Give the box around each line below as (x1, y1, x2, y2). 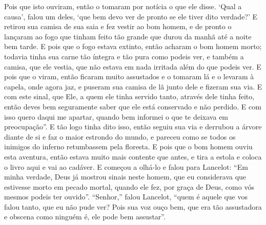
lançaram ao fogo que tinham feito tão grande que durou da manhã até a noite (4, 31, 252, 41)
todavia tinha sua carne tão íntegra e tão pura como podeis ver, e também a (4, 51, 244, 61)
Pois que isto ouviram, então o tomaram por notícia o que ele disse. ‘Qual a (4, 1, 242, 11)
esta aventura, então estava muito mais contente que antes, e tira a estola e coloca (4, 151, 262, 162)
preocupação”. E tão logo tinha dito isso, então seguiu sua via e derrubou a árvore (4, 121, 262, 132)
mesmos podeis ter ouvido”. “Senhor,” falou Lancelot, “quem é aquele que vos (4, 191, 248, 202)
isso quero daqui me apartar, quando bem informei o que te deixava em (4, 111, 229, 122)
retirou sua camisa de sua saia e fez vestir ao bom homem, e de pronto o (4, 21, 232, 32)
